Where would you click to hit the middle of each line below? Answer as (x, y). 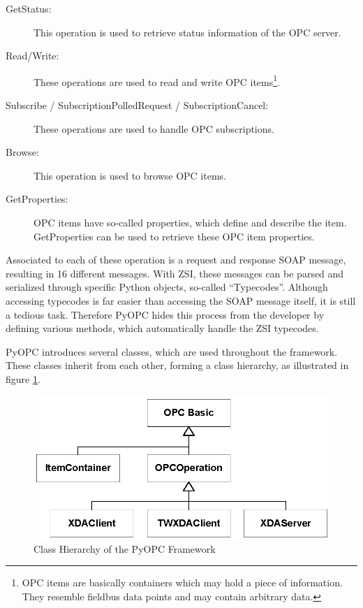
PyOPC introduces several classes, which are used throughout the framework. (172, 351)
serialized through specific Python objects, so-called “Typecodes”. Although (167, 287)
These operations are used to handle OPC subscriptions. (154, 128)
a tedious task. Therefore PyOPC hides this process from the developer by (165, 314)
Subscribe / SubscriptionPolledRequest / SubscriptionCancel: (137, 105)
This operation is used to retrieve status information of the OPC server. (187, 32)
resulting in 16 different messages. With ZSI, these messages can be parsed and (175, 273)
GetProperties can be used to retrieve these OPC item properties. (174, 236)
